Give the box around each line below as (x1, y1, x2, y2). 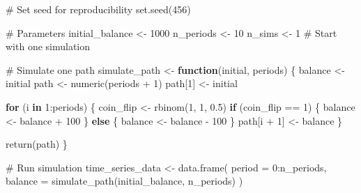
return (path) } (6, 137, 68, 151)
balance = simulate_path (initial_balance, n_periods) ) (6, 173, 243, 188)
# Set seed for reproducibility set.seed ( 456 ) (6, 2, 191, 16)
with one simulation (6, 39, 91, 54)
